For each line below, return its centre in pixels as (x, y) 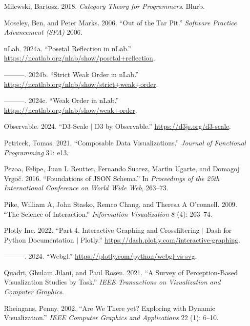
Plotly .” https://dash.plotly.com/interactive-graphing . (160, 239)
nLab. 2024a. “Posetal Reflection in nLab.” (68, 48)
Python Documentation (39, 239)
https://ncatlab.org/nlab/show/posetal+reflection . (80, 58)
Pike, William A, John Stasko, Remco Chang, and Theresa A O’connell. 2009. (121, 204)
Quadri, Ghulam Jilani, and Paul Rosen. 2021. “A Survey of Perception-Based (121, 272)
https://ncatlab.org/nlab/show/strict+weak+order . (81, 84)
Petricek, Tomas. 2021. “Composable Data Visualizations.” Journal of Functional (125, 142)
